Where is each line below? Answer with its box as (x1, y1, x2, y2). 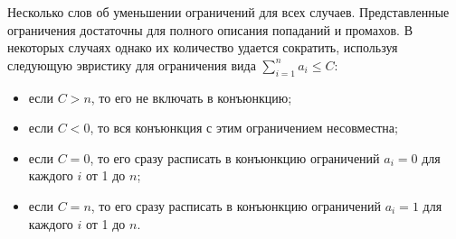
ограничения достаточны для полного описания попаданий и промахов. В (7, 20, 413, 39)
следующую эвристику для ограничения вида (7, 55, 256, 74)
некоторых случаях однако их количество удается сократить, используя (7, 38, 398, 57)
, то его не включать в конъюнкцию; (90, 87, 292, 106)
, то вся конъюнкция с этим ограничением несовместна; (90, 118, 398, 137)
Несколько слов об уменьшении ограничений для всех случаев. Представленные (7, 3, 450, 21)
